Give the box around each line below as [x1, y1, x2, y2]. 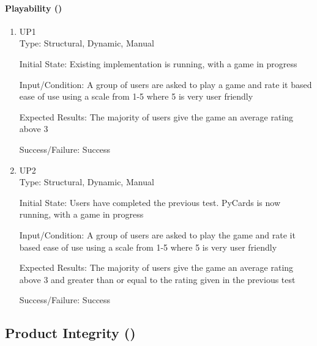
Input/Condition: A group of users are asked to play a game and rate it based [19, 78, 312, 90]
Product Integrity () [5, 323, 136, 342]
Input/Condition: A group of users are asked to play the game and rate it [19, 228, 296, 241]
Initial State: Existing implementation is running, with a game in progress [19, 57, 297, 70]
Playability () [5, 1, 62, 14]
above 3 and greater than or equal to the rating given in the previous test [19, 273, 296, 285]
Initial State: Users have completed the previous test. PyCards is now [19, 196, 280, 208]
